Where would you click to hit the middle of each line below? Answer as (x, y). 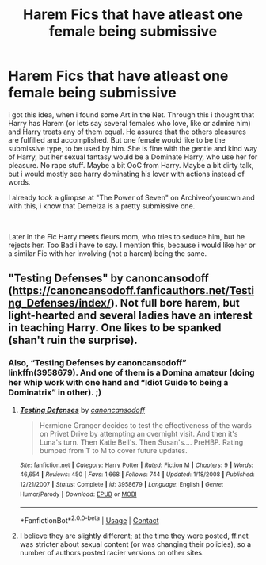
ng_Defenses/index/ (59, 303)
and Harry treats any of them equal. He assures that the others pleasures (127, 132)
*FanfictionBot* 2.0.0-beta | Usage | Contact (89, 519)
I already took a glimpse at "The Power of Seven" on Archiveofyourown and (131, 197)
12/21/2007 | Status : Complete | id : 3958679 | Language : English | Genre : (122, 484)
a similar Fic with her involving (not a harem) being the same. (108, 253)
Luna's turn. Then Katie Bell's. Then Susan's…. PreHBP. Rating (141, 442)
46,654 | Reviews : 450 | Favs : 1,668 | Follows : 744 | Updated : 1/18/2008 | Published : (137, 475)
